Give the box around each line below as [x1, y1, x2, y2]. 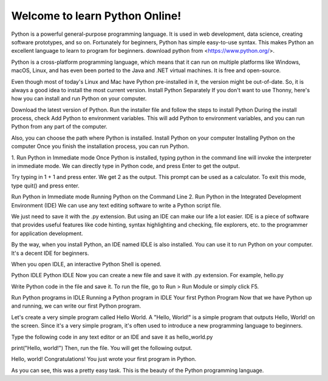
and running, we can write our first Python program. [11, 302, 142, 309]
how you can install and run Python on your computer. [11, 95, 147, 103]
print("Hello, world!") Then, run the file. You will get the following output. [11, 345, 193, 352]
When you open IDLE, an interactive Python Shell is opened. [11, 260, 162, 268]
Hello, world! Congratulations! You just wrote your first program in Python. [11, 356, 197, 363]
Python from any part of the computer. [11, 123, 108, 130]
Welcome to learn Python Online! [11, 9, 182, 22]
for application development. [11, 229, 83, 237]
